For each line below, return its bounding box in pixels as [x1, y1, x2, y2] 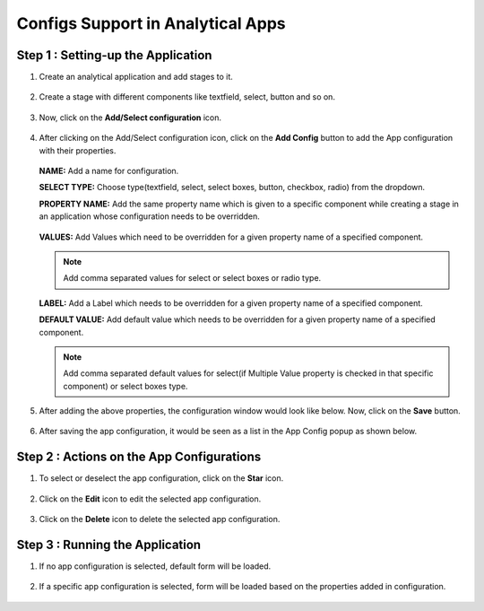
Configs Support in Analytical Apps [16, 13, 286, 33]
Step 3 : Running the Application [16, 537, 202, 552]
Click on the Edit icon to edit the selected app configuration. [39, 493, 262, 504]
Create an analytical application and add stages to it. [39, 72, 233, 83]
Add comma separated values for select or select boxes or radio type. [63, 273, 322, 284]
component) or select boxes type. [63, 380, 188, 391]
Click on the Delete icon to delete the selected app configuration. [39, 514, 281, 525]
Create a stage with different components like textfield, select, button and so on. [39, 92, 336, 102]
